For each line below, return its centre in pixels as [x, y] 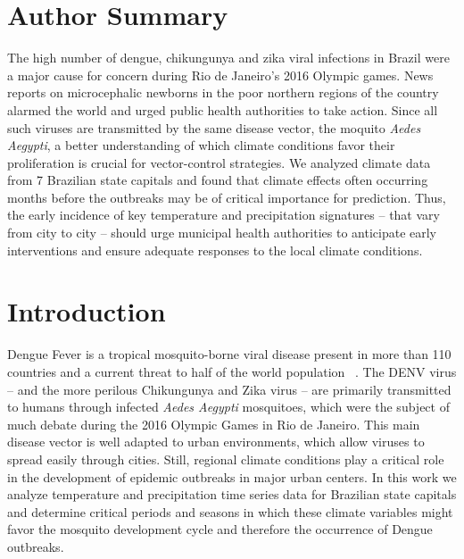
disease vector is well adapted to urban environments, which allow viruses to [216, 442]
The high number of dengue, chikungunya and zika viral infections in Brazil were [228, 58]
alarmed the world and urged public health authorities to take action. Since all [223, 109]
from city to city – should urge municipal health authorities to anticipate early [222, 233]
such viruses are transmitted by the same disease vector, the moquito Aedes [214, 127]
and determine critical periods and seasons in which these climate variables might [230, 511]
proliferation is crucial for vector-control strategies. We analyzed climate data [219, 162]
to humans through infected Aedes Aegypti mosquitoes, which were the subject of [228, 407]
